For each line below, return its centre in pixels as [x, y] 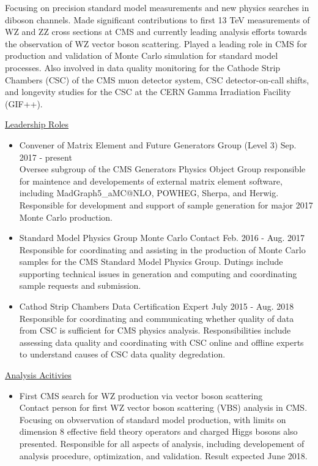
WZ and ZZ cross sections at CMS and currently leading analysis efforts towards [156, 32]
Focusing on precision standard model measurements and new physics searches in [157, 7]
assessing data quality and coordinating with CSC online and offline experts [161, 342]
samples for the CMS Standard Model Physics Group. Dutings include [151, 262]
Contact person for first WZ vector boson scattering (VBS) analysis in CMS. [163, 407]
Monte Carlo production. [66, 217]
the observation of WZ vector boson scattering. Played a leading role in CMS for [156, 43]
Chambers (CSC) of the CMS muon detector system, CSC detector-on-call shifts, [157, 79]
